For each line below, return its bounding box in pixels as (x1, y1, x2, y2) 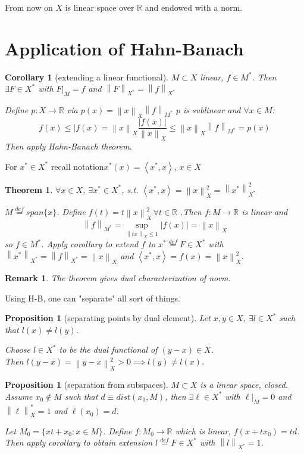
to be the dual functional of (59, 343, 158, 356)
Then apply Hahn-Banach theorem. (5, 140, 132, 153)
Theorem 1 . (5, 183, 53, 195)
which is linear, (175, 424, 231, 437)
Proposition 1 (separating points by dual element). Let (5, 312, 211, 324)
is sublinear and (183, 104, 241, 116)
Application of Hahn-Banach (5, 36, 244, 60)
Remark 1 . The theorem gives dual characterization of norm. (5, 272, 231, 284)
